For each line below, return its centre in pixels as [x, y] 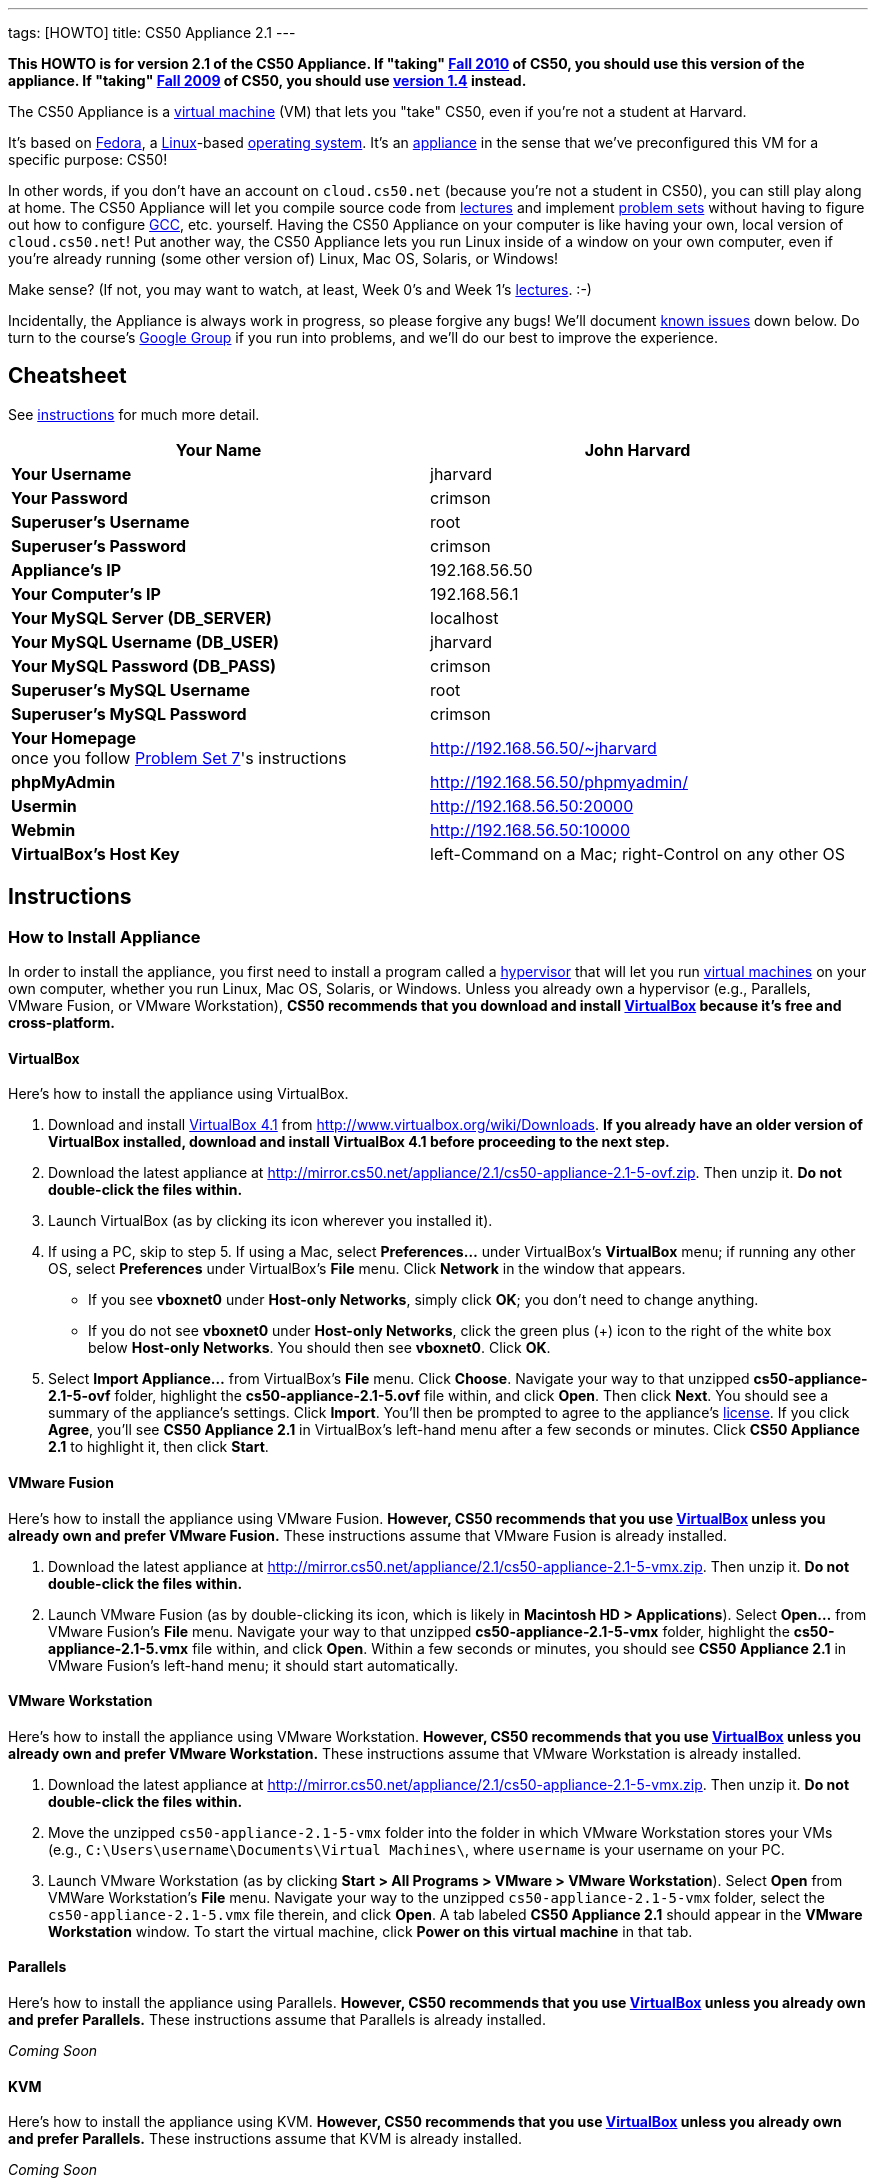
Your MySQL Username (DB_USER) [145, 641]
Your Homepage [74, 737]
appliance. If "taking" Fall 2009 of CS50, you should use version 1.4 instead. [267, 80]
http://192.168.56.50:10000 [530, 829]
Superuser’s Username [100, 521]
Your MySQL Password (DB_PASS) [144, 665]
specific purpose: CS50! [88, 159]
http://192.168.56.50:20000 [532, 805]
